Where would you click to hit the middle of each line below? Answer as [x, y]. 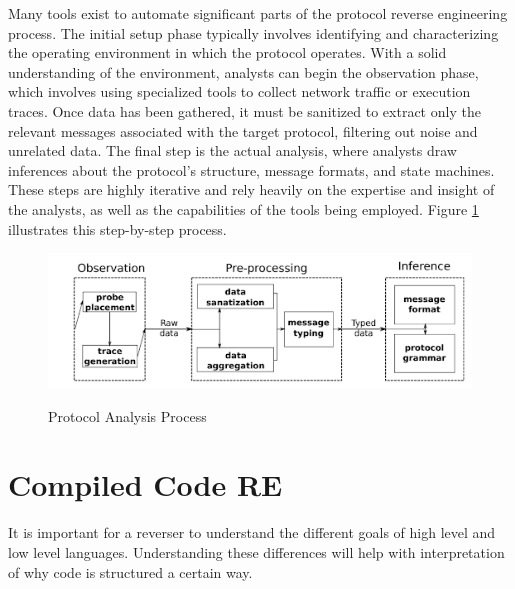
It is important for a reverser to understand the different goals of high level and [252, 532]
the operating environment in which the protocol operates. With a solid [227, 52]
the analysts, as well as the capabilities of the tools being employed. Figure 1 [243, 208]
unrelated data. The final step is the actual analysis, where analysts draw [232, 150]
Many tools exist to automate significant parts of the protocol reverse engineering [258, 13]
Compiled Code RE [145, 484]
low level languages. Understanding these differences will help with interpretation [256, 552]
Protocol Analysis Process [127, 415]
